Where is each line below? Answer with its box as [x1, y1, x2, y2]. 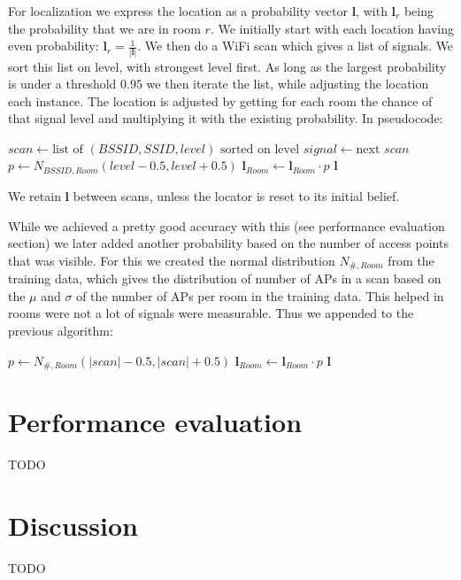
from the [388, 251, 434, 269]
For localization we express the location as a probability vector [8, 2, 349, 19]
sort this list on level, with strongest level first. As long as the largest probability [8, 57, 447, 75]
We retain [8, 186, 61, 205]
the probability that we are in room [8, 19, 201, 37]
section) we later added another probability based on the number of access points [8, 234, 449, 252]
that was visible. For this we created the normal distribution [8, 251, 335, 269]
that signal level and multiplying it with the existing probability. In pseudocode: [8, 109, 443, 128]
